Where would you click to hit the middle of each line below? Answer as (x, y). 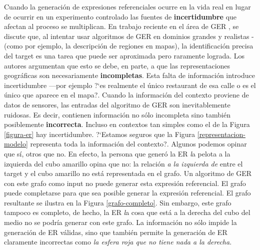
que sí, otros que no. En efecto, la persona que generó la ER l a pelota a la (117, 153)
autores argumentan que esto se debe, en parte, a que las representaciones (117, 65)
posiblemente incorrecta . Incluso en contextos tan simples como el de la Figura (127, 124)
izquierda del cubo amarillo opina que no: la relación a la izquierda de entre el (123, 163)
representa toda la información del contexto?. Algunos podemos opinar (138, 144)
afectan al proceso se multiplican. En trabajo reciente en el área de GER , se (121, 26)
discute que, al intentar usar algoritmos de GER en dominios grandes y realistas (127, 36)
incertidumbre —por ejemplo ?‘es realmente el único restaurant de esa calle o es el (130, 85)
